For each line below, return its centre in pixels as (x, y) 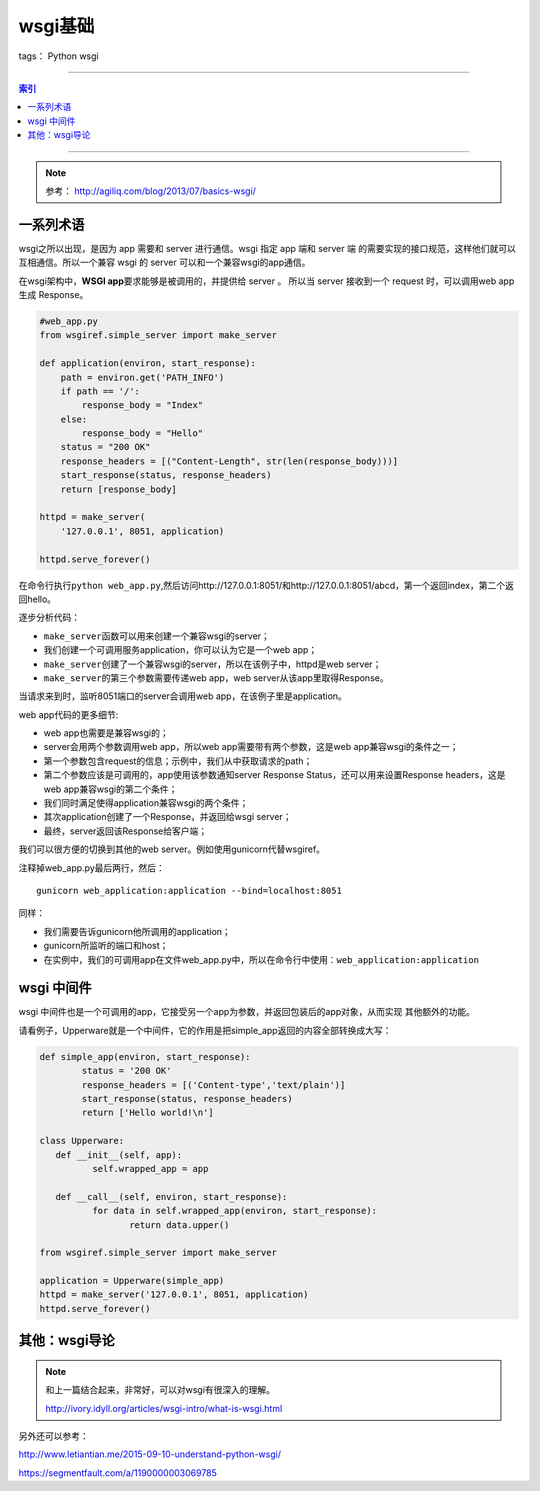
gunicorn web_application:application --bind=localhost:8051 (189, 890)
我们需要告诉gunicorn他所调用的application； (137, 931)
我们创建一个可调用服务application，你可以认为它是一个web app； (180, 650)
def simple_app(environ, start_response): (145, 1056)
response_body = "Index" (142, 405)
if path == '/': (100, 391)
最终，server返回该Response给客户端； (125, 831)
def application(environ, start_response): (148, 363)
